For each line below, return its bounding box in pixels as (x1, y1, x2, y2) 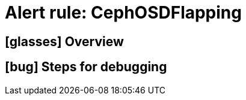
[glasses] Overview (5, 34, 124, 49)
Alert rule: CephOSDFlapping (5, 2, 242, 23)
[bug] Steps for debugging (5, 59, 167, 75)
